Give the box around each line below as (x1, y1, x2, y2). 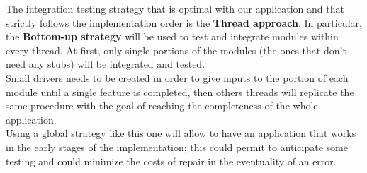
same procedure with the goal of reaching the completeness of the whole (6, 98, 318, 113)
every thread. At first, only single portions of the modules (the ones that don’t (6, 42, 346, 57)
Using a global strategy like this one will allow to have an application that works (6, 126, 356, 141)
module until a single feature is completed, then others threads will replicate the (6, 84, 354, 99)
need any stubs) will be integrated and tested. (6, 56, 205, 71)
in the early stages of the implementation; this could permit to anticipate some (6, 139, 348, 154)
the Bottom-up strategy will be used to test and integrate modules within (6, 29, 339, 44)
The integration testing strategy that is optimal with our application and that (6, 1, 344, 16)
